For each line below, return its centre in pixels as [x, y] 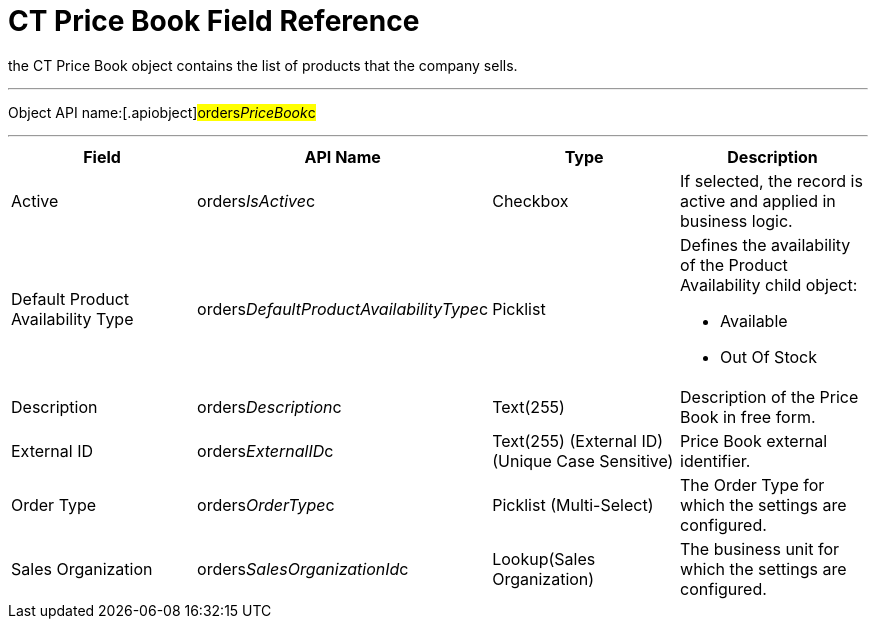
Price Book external [754, 440]
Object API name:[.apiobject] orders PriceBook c [162, 112]
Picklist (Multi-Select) [573, 504]
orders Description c [269, 406]
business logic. [736, 220]
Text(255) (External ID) [578, 440]
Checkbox [530, 200]
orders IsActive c [256, 200]
